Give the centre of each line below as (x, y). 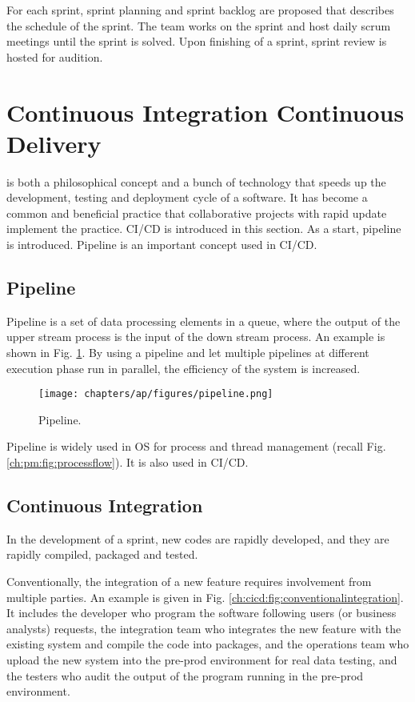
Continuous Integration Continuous (206, 112)
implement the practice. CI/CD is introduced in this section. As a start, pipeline (204, 229)
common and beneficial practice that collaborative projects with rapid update (197, 213)
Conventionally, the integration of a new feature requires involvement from (189, 582)
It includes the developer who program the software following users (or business (202, 613)
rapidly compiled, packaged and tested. (102, 554)
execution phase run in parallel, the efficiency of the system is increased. (184, 368)
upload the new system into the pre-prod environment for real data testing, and (202, 660)
